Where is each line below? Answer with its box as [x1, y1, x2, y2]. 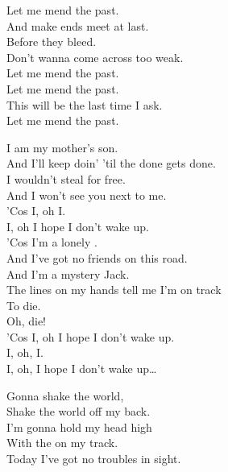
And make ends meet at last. [6, 17, 149, 34]
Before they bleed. [6, 33, 97, 50]
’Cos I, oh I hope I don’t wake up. [6, 328, 175, 345]
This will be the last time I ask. [6, 96, 163, 113]
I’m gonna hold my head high [6, 418, 152, 435]
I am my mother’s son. [6, 139, 118, 155]
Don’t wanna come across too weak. [6, 48, 184, 65]
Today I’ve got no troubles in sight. [6, 450, 181, 467]
